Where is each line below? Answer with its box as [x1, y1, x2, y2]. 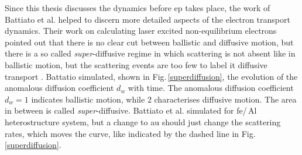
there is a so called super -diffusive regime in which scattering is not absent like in [5, 47, 296, 59]
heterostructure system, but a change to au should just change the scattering [5, 115, 281, 128]
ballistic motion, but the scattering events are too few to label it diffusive [5, 58, 267, 71]
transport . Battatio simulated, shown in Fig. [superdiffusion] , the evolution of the [5, 70, 298, 82]
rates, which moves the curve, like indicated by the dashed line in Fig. [5, 127, 256, 139]
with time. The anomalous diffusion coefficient [128, 82, 294, 94]
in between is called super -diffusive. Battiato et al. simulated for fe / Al [5, 104, 257, 117]
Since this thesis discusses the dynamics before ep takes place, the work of [5, 2, 270, 13]
